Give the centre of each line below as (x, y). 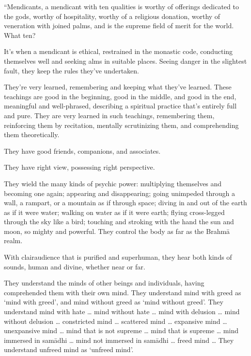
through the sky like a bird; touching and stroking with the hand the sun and (119, 222)
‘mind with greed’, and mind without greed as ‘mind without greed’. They (114, 302)
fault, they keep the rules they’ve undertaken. (72, 70)
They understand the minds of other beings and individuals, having (104, 283)
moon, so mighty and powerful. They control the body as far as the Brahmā (117, 231)
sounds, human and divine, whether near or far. (75, 266)
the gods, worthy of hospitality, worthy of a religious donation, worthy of (112, 16)
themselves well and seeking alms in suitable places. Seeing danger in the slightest (125, 61)
